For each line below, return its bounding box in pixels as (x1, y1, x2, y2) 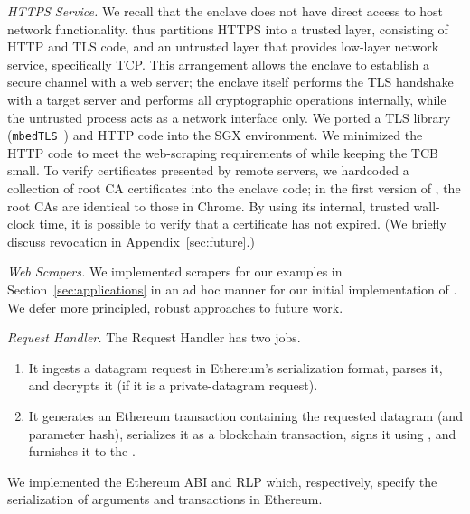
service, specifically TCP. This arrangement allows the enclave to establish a (7, 54, 429, 73)
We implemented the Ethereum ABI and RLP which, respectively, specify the (7, 472, 437, 491)
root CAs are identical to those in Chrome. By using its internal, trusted (7, 196, 409, 215)
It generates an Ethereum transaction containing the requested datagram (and (28, 406, 463, 425)
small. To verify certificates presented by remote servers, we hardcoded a (7, 161, 409, 180)
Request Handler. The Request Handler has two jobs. (7, 328, 301, 347)
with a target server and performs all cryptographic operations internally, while (7, 89, 446, 108)
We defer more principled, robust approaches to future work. (7, 297, 343, 316)
